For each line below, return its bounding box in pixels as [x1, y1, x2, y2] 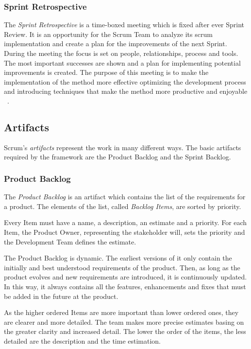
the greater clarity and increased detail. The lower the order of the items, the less [4, 326, 246, 336]
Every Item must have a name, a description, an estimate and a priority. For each [4, 217, 247, 227]
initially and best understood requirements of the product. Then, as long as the [4, 262, 240, 272]
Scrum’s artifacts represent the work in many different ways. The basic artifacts [4, 142, 241, 152]
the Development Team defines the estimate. [4, 236, 136, 246]
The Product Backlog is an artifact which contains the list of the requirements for [4, 192, 246, 202]
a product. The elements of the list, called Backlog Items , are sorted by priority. [4, 201, 241, 211]
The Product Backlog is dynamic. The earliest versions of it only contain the [4, 253, 232, 263]
